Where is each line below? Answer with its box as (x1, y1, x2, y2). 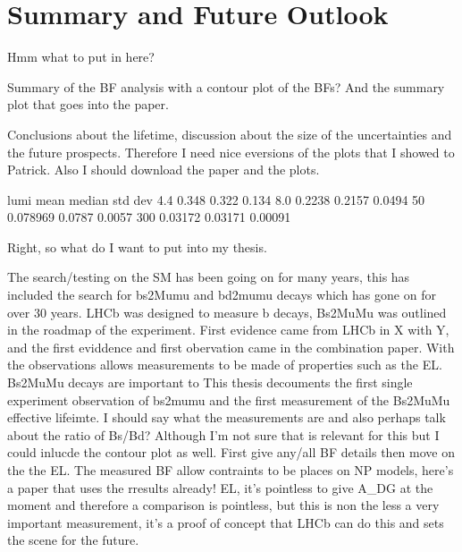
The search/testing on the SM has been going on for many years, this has (7, 268, 410, 286)
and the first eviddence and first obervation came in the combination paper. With (7, 337, 455, 356)
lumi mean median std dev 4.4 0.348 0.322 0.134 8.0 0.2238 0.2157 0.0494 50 (7, 190, 425, 208)
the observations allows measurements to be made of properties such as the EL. (7, 355, 442, 374)
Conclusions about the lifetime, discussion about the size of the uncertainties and (7, 124, 452, 143)
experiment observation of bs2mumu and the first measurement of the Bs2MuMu (7, 390, 450, 409)
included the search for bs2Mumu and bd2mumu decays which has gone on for (7, 285, 436, 304)
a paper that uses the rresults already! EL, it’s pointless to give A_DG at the (7, 478, 433, 497)
